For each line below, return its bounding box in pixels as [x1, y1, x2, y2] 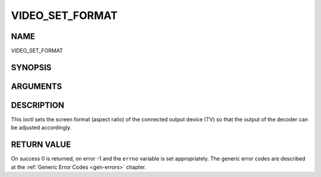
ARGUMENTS [11, 81, 62, 91]
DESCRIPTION [11, 100, 65, 110]
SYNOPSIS [11, 62, 52, 72]
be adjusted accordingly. [11, 124, 72, 131]
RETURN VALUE [11, 140, 71, 150]
